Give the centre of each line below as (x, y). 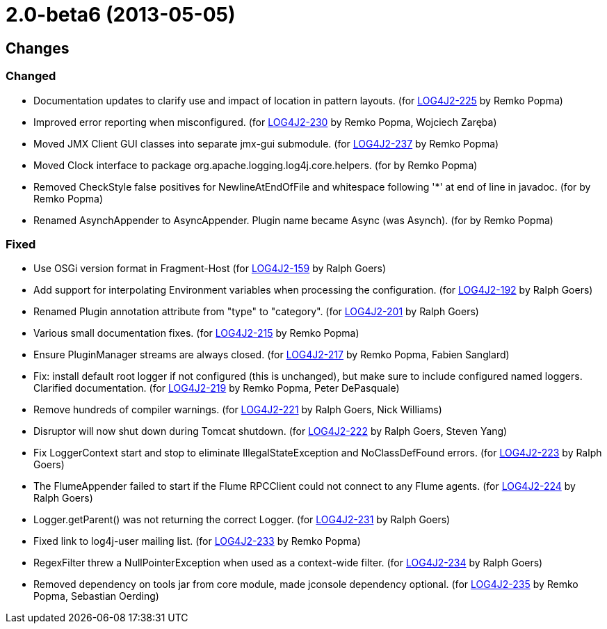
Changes (38, 48)
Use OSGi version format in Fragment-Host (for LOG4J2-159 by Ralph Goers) (210, 269)
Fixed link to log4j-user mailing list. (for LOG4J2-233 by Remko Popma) (197, 541)
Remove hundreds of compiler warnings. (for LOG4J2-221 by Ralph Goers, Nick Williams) (238, 410)
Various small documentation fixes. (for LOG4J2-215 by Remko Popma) (196, 333)
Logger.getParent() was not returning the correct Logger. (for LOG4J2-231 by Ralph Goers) (242, 520)
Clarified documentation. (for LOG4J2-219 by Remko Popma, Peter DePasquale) (217, 388)
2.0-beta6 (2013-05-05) (121, 15)
